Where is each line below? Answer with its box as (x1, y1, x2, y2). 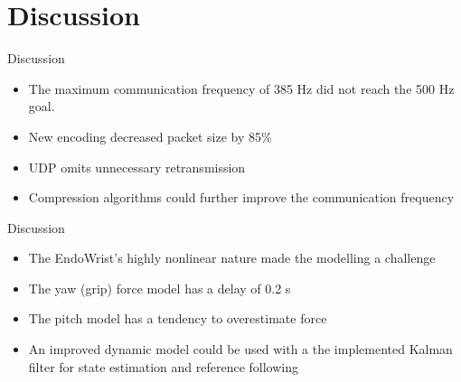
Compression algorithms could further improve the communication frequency (28, 188, 455, 207)
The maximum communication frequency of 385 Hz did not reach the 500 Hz (28, 79, 455, 98)
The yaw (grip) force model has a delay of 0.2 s (28, 278, 291, 297)
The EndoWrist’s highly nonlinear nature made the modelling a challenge (28, 248, 436, 267)
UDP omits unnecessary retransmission (28, 157, 246, 176)
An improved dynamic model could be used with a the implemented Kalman (28, 340, 453, 359)
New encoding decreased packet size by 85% (28, 126, 272, 145)
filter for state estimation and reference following (28, 357, 298, 376)
